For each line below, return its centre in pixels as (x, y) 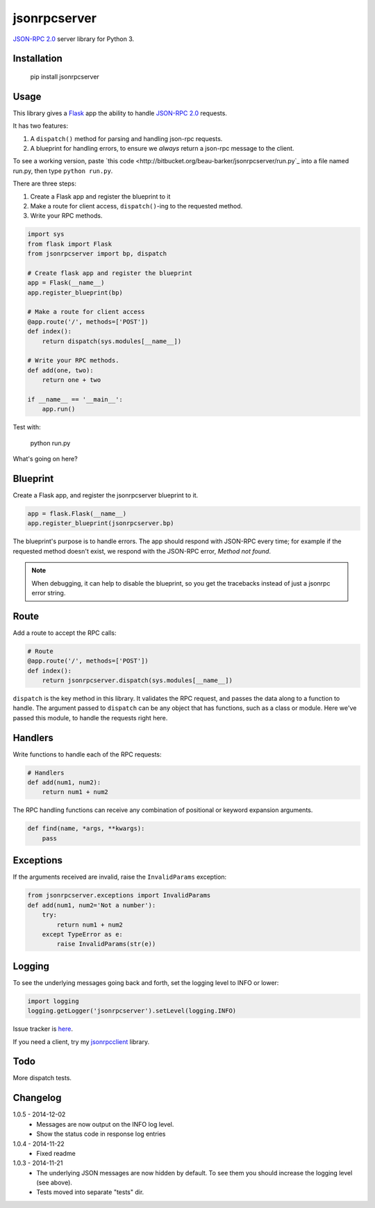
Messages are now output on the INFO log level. (105, 1124)
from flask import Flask (70, 244)
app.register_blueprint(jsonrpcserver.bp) (101, 523)
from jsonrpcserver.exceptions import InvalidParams (119, 895)
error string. (49, 593)
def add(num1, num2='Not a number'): (92, 905)
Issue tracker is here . (43, 1029)
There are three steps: (44, 183)
